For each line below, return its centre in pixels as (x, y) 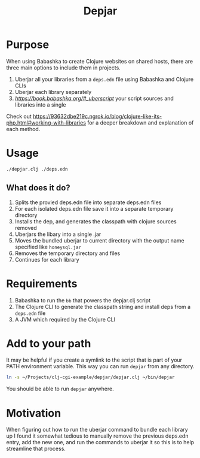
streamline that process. (36, 449)
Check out (19, 116)
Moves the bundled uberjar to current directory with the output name (99, 240)
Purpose (28, 45)
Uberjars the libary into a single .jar (58, 234)
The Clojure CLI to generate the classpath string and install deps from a (103, 307)
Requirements (42, 283)
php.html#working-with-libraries (46, 122)
